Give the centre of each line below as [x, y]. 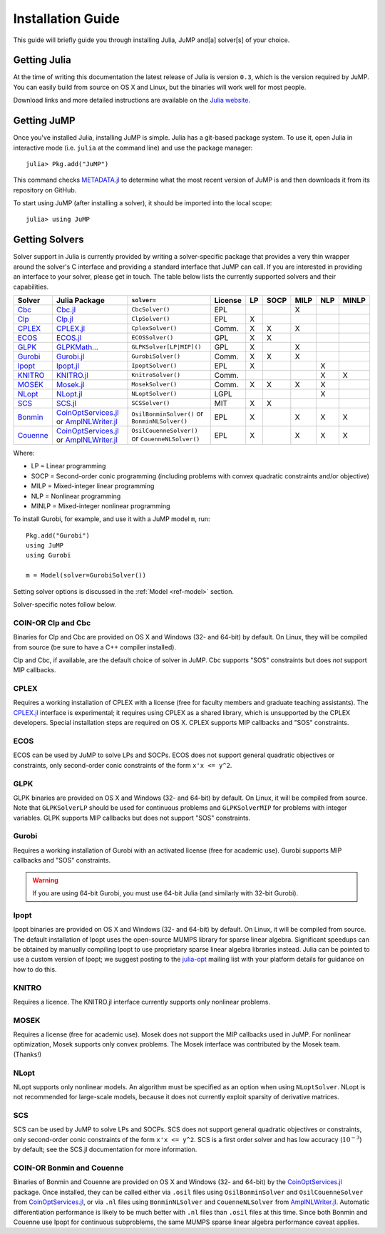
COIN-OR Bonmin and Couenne [68, 1168]
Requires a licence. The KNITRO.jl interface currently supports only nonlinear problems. [142, 1002]
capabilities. [31, 287]
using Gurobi [48, 555]
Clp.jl [65, 319]
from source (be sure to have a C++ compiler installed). [95, 647]
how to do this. [35, 969]
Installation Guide [67, 19]
